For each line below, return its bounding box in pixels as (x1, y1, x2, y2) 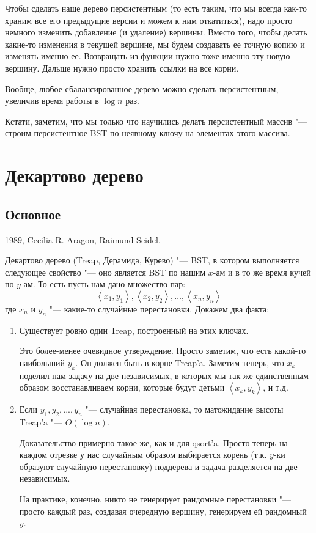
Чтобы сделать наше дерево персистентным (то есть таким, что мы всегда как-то (5, 2, 307, 14)
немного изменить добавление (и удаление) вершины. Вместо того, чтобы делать (5, 26, 307, 39)
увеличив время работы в (5, 94, 99, 107)
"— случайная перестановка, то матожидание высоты (85, 403, 284, 416)
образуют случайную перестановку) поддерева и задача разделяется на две (19, 460, 298, 472)
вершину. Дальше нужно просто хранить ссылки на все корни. (5, 61, 239, 74)
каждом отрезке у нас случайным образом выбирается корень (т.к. (19, 448, 267, 461)
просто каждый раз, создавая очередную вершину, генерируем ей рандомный (19, 504, 307, 517)
